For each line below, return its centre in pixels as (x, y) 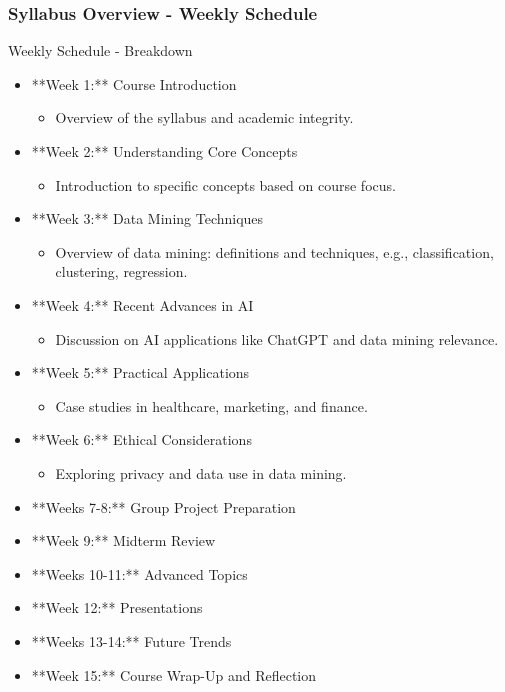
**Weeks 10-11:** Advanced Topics (139, 573)
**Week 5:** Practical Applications (140, 372)
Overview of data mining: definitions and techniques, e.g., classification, (274, 251)
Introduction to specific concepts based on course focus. (225, 184)
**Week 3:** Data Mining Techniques (147, 218)
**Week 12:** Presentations (117, 607)
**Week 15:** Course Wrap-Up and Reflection (174, 674)
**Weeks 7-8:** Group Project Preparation (163, 506)
